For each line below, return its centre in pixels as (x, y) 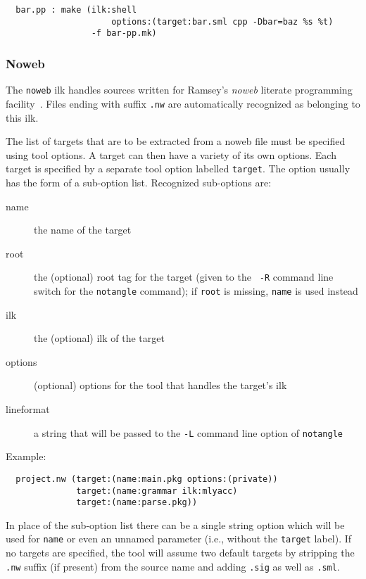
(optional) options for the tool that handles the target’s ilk (160, 385)
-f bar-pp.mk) (124, 33)
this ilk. (22, 117)
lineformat (28, 409)
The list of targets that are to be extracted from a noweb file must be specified (176, 141)
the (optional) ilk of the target (99, 338)
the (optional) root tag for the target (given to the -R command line (184, 277)
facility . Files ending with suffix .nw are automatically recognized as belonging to (183, 103)
